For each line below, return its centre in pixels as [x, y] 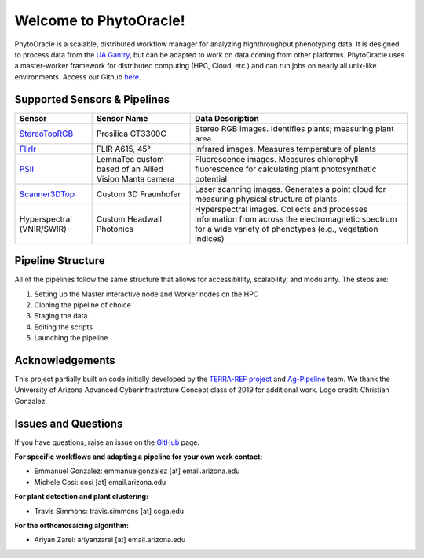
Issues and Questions [69, 423]
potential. [212, 178]
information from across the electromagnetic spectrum [296, 218]
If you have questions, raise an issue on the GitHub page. [107, 442]
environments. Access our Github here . [78, 77]
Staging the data [61, 316]
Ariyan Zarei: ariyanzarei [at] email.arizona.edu [110, 540]
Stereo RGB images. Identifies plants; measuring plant [294, 128]
